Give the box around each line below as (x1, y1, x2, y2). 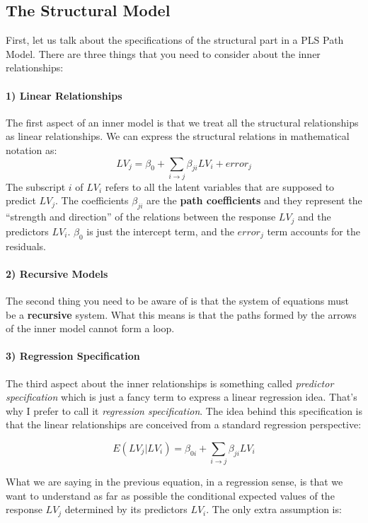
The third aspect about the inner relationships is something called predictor (6, 375, 334, 390)
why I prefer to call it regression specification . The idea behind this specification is (6, 403, 362, 418)
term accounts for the (267, 223, 360, 238)
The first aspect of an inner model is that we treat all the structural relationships (6, 114, 359, 129)
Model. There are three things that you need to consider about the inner (6, 46, 321, 61)
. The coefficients (55, 193, 129, 208)
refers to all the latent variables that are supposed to (105, 179, 335, 194)
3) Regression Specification (6, 348, 140, 363)
